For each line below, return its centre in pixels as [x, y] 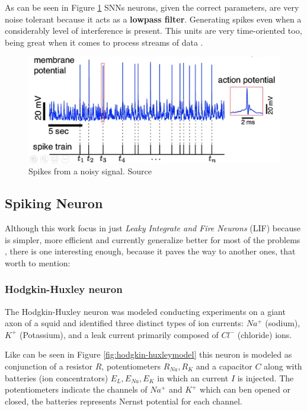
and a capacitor [224, 366]
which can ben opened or [245, 389]
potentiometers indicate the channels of [76, 389]
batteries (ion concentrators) [57, 377]
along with [283, 366]
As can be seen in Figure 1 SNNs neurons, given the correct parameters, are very [152, 7]
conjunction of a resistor [49, 366]
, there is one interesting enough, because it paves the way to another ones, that [150, 251]
